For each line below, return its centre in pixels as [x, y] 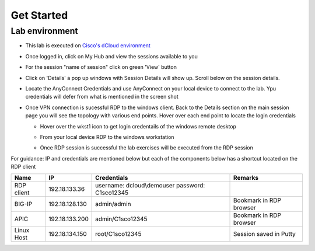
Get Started [39, 15]
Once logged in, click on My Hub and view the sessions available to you [111, 56]
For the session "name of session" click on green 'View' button [101, 67]
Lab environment [44, 31]
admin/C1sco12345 [121, 219]
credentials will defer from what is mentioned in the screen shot [102, 97]
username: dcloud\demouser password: [150, 186]
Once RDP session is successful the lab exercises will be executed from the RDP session [146, 148]
